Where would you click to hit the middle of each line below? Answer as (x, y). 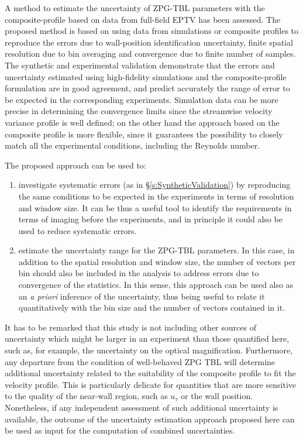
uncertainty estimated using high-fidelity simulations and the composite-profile (146, 76)
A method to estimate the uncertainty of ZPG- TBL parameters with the (135, 8)
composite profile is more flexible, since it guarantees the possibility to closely (144, 134)
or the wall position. (217, 396)
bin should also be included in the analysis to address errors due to (139, 273)
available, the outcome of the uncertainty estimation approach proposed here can (150, 419)
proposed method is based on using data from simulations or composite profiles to (152, 31)
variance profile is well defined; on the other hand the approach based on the (142, 122)
